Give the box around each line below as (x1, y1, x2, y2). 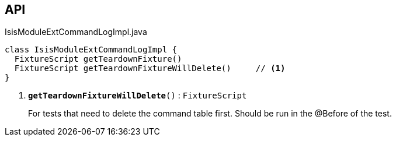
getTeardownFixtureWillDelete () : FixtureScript (28, 90, 247, 101)
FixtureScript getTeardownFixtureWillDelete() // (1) (14, 64, 286, 73)
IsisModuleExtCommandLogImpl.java (5, 27, 147, 37)
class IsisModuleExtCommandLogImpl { (5, 45, 178, 55)
